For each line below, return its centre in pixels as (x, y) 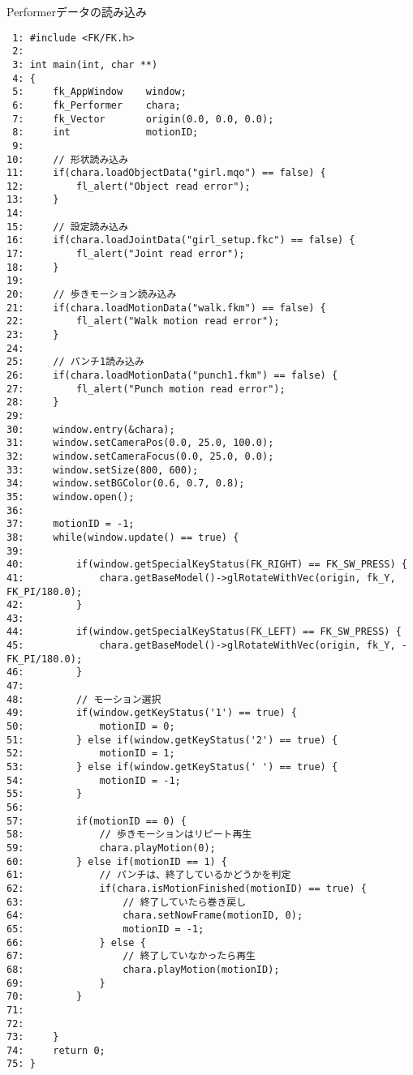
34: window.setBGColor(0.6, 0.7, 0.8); (126, 484)
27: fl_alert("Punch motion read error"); (146, 389)
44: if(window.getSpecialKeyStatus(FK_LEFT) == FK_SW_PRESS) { (204, 632)
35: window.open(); (71, 497)
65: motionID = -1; (105, 929)
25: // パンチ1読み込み (75, 362)
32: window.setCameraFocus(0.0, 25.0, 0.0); (140, 456)
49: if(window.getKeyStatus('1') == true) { (152, 713)
